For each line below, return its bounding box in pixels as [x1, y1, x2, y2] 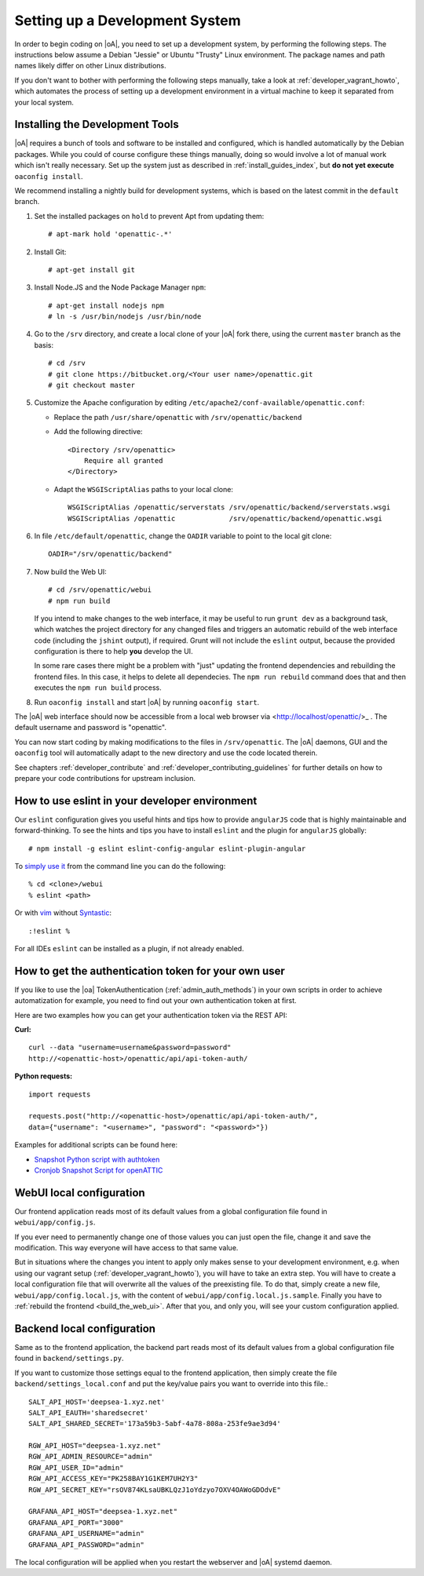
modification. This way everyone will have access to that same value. [14, 1243, 239, 1253]
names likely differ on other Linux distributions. [14, 61, 166, 71]
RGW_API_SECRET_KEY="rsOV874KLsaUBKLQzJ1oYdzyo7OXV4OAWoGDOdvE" [28, 1485, 282, 1494]
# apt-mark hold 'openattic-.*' [48, 230, 173, 239]
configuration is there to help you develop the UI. [34, 647, 193, 656]
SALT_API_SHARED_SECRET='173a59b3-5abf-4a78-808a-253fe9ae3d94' [28, 1419, 282, 1428]
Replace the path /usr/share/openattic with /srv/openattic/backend [53, 412, 302, 421]
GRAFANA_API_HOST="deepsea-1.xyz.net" [28, 1507, 178, 1516]
